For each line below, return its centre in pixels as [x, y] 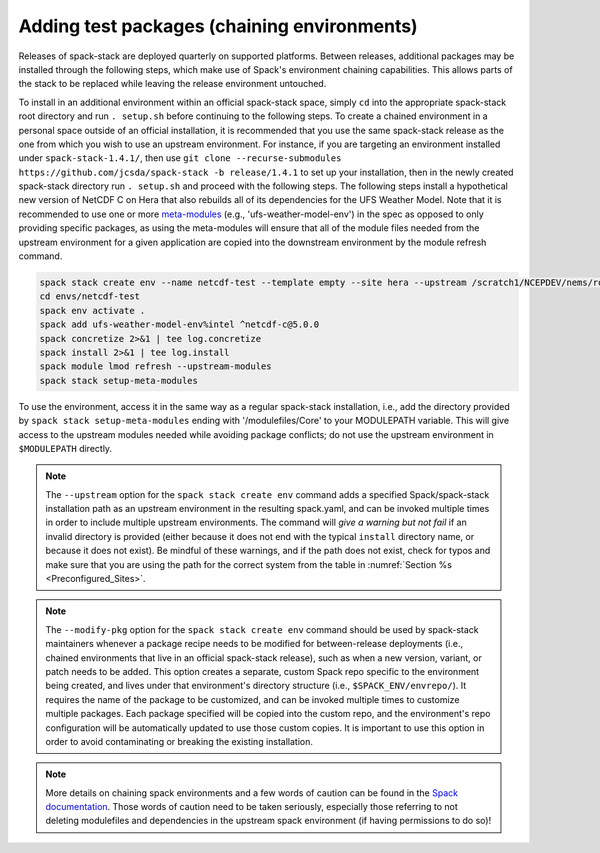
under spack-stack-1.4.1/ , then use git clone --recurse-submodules [180, 158]
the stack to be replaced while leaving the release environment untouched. [172, 84]
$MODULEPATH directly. [65, 448]
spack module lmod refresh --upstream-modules [155, 366]
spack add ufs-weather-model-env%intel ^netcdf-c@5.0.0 [179, 324]
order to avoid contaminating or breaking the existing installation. [179, 741]
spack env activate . [92, 310]
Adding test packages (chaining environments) [218, 26]
